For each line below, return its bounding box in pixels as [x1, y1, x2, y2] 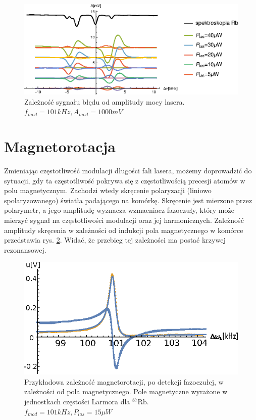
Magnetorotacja [4, 136, 116, 157]
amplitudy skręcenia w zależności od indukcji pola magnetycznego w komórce [4, 224, 243, 235]
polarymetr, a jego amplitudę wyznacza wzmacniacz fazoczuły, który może [4, 205, 234, 215]
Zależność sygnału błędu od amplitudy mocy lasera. [24, 96, 185, 107]
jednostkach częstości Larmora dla [24, 396, 130, 407]
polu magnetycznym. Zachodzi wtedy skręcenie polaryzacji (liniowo [4, 185, 212, 196]
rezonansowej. [4, 244, 46, 255]
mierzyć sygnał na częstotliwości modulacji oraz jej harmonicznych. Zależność [4, 215, 244, 225]
